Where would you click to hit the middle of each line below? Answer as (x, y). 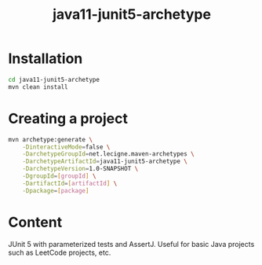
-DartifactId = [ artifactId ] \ (70, 183)
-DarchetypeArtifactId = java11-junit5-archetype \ (105, 162)
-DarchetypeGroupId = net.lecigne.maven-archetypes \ (108, 154)
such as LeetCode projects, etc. (60, 252)
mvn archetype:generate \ (50, 139)
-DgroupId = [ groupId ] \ (59, 176)
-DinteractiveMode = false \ (66, 147)
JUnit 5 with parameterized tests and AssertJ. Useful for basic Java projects (131, 244)
